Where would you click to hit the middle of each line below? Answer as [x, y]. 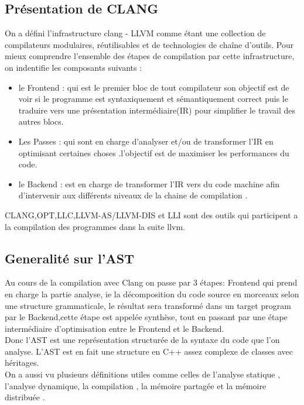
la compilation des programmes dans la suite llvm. [95, 226]
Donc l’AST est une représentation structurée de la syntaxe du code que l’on [142, 340]
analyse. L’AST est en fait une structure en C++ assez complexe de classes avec [149, 351]
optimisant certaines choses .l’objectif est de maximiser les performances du [154, 152]
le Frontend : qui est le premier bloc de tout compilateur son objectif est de [154, 87]
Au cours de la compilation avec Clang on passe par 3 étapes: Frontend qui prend [151, 282]
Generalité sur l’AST [69, 258]
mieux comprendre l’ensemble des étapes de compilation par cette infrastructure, [150, 56]
